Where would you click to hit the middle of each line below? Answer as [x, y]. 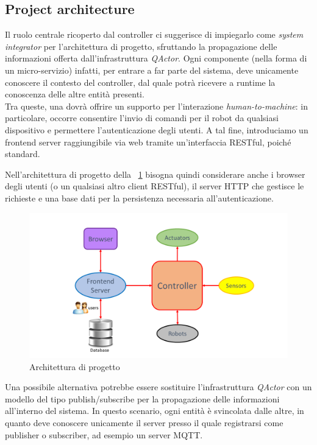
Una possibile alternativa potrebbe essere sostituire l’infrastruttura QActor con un [158, 387]
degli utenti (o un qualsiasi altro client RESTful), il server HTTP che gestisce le [155, 186]
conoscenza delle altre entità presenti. [75, 94]
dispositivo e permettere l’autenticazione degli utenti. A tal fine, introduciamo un [157, 129]
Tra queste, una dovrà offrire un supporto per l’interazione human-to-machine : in [156, 106]
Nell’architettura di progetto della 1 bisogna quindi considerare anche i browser [155, 174]
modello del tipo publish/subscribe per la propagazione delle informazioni [142, 398]
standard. [23, 154]
